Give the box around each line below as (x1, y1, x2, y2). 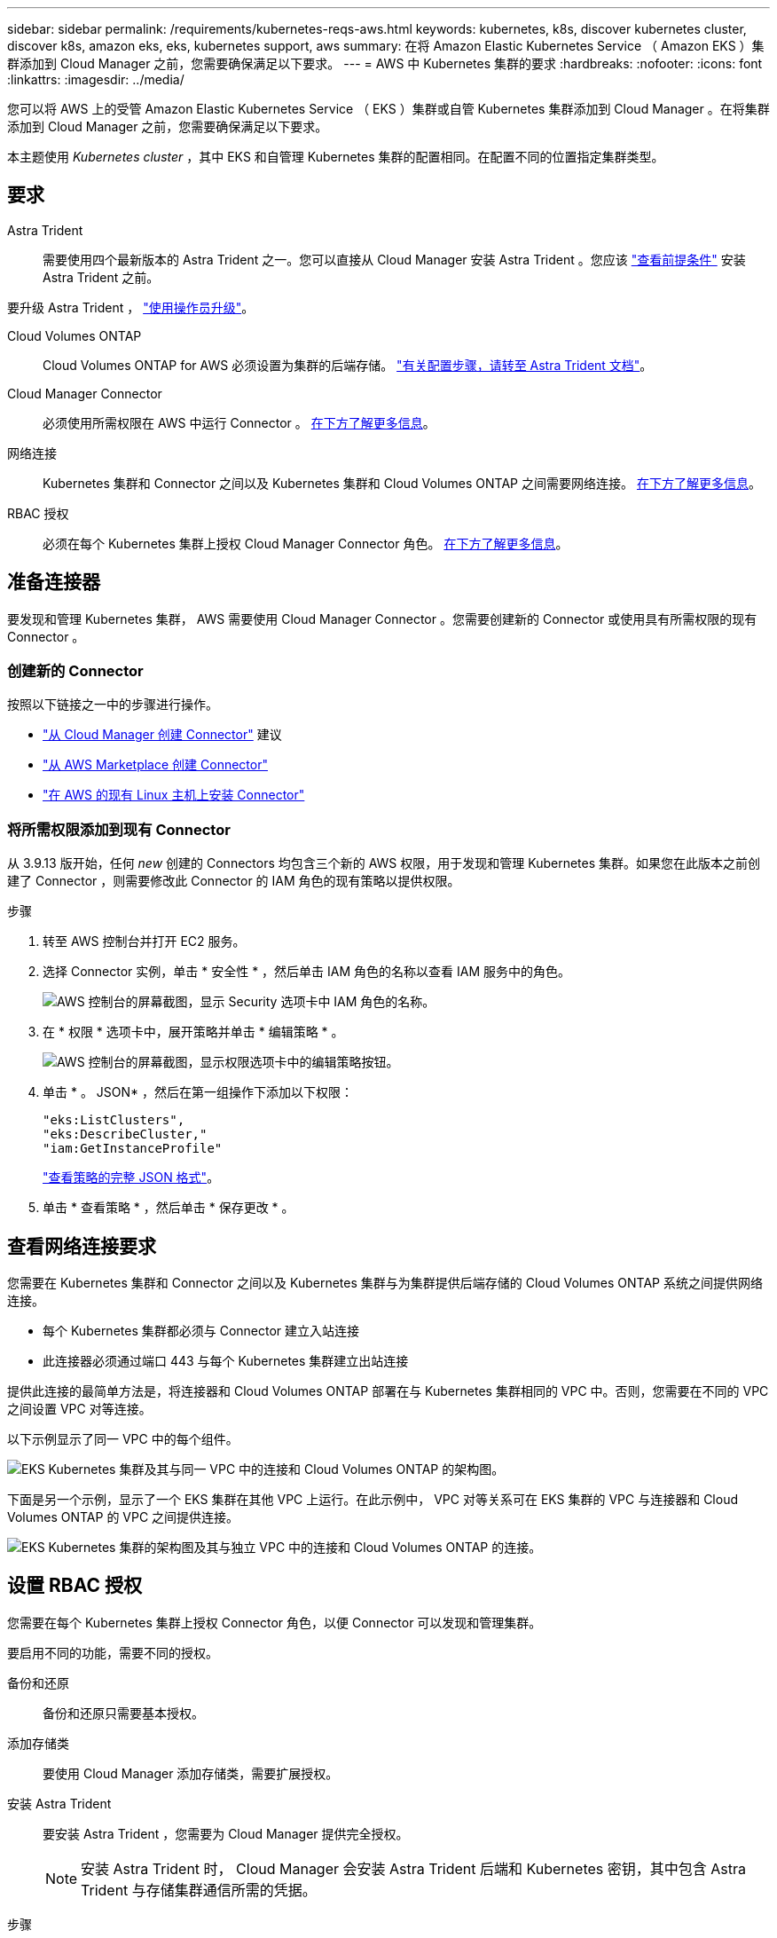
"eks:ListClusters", (43, 1113, 185, 1128)
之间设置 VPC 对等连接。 (7, 1401, 152, 1417)
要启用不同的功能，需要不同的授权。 (7, 1644, 218, 1660)
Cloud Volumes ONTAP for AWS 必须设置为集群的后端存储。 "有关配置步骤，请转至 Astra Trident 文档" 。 (43, 357, 653, 373)
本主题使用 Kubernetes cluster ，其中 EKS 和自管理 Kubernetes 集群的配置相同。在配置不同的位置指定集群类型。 (7, 149, 664, 164)
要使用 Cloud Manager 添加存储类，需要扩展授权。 (43, 1765, 339, 1781)
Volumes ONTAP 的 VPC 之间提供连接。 (7, 1509, 239, 1525)
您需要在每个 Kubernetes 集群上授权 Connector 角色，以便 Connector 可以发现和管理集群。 (7, 1614, 542, 1630)
